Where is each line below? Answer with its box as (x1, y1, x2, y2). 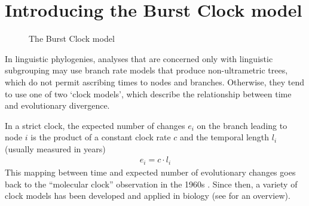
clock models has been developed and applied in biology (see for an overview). (5, 189, 290, 202)
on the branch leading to (197, 119, 287, 131)
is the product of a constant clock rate (30, 131, 171, 143)
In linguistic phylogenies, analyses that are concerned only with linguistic (5, 52, 273, 64)
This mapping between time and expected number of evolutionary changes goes (5, 165, 296, 178)
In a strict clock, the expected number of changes (5, 119, 185, 131)
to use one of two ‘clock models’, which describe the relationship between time (5, 87, 292, 100)
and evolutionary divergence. (5, 99, 110, 112)
